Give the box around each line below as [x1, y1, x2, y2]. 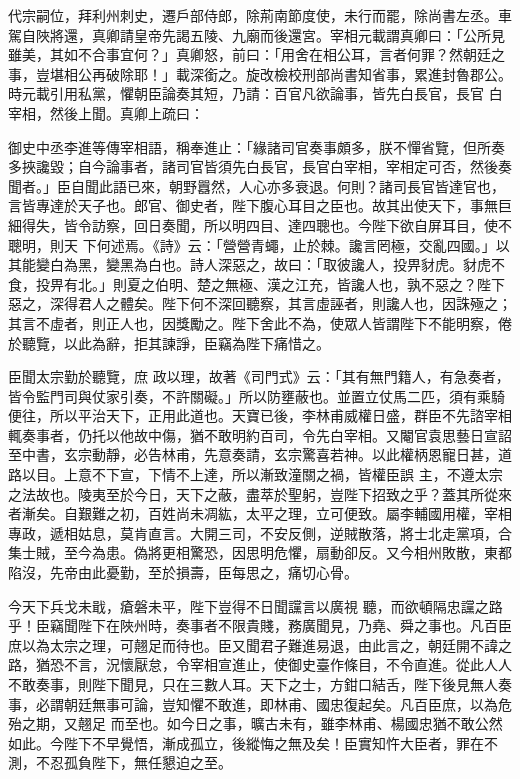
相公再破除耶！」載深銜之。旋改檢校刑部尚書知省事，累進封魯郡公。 [63, 63, 512, 84]
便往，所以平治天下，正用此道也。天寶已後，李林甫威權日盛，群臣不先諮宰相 [8, 405, 512, 426]
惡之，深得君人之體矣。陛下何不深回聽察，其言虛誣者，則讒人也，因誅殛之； [8, 293, 512, 314]
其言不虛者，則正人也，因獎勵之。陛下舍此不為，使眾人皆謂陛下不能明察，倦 [8, 312, 512, 333]
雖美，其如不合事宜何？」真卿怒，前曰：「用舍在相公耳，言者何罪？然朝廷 [8, 44, 491, 65]
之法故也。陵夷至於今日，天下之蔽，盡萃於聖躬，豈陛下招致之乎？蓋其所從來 [8, 483, 512, 504]
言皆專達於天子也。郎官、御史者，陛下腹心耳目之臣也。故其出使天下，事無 [8, 195, 498, 216]
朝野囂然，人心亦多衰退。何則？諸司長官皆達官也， [168, 175, 505, 196]
